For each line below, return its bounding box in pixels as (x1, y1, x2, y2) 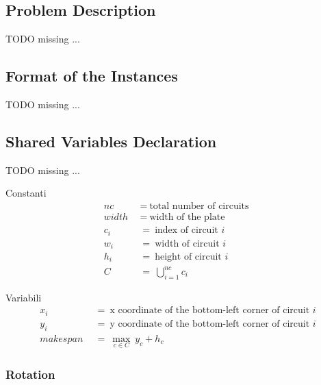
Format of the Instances (5, 65, 178, 86)
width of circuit (155, 238, 220, 249)
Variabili (5, 290, 42, 304)
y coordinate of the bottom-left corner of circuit (110, 319, 310, 329)
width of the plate (149, 212, 225, 223)
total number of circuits (149, 201, 249, 211)
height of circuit (155, 252, 222, 262)
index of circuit (155, 225, 218, 236)
